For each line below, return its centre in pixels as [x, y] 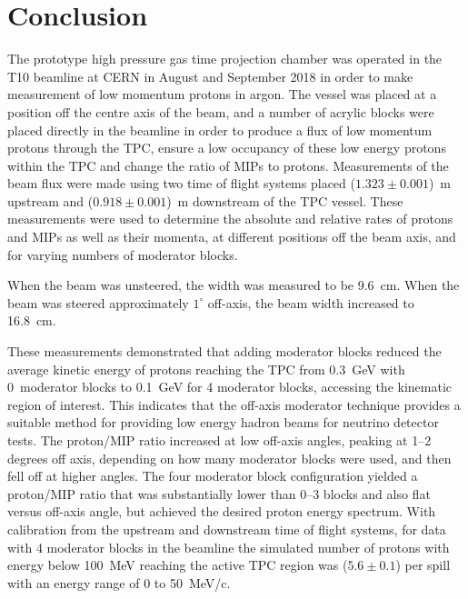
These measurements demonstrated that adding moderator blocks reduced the [224, 351]
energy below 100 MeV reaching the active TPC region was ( [178, 565]
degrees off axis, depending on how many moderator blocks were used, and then [229, 458]
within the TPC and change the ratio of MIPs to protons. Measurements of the [228, 165]
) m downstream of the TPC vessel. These [285, 200]
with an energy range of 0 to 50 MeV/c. [119, 582]
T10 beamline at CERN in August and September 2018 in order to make [210, 76]
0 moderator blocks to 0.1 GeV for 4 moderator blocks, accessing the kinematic [230, 387]
